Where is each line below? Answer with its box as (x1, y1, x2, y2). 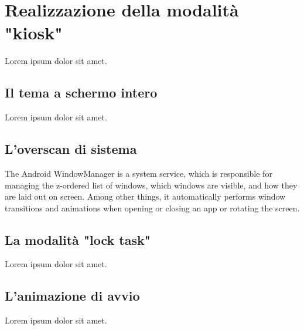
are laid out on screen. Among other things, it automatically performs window (5, 190, 286, 203)
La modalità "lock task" (5, 230, 151, 248)
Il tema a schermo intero (5, 83, 158, 102)
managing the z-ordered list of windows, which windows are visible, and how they (5, 179, 298, 191)
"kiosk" (5, 21, 63, 45)
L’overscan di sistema (5, 140, 137, 158)
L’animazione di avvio (5, 287, 140, 305)
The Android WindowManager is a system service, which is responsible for (5, 167, 272, 179)
